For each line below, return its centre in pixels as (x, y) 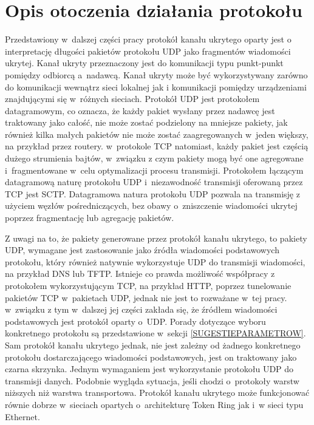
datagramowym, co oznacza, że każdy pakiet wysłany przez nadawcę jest (140, 110)
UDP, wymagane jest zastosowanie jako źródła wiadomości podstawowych (142, 250)
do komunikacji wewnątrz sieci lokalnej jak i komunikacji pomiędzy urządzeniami (156, 87)
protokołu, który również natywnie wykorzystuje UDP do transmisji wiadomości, (155, 261)
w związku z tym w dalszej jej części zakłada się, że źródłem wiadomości (141, 309)
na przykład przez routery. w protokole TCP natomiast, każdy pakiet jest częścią (157, 146)
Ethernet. (22, 416)
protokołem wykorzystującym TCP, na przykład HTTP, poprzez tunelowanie (148, 285)
